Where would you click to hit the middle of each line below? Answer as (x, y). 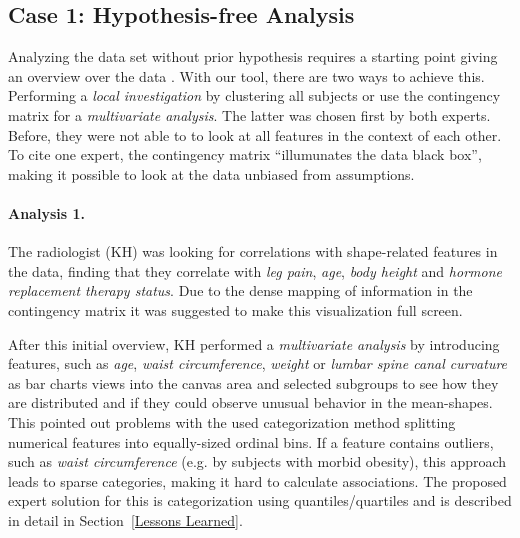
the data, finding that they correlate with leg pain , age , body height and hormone (255, 270)
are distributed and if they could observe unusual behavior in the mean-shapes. (250, 402)
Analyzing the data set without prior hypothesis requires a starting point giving (253, 56)
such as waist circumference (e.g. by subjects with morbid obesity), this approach (257, 461)
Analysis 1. (46, 212)
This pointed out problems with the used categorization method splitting (232, 421)
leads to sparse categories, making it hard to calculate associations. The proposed (257, 480)
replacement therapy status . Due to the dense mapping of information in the (240, 290)
